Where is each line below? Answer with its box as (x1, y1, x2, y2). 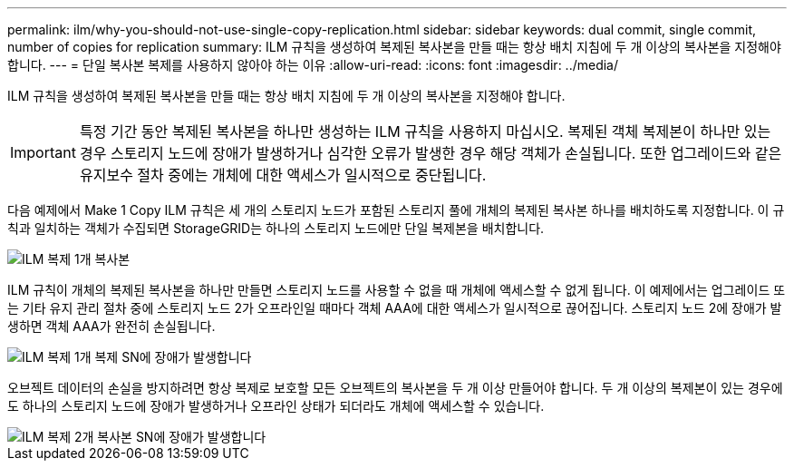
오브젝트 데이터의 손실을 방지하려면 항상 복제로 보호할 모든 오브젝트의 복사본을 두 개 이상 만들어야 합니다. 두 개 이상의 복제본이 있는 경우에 (7, 380, 783, 395)
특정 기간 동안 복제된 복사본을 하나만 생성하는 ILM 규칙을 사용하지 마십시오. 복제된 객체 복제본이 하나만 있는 (79, 122, 771, 141)
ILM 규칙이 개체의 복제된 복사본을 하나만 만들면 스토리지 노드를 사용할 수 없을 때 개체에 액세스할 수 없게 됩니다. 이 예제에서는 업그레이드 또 (7, 282, 786, 297)
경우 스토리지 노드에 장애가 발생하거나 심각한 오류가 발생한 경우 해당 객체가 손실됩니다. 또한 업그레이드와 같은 (79, 144, 782, 162)
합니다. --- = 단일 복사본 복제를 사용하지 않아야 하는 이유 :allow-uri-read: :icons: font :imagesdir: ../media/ (7, 57, 619, 73)
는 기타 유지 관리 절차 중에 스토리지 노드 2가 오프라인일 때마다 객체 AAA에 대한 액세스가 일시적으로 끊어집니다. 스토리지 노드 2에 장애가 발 (7, 300, 782, 316)
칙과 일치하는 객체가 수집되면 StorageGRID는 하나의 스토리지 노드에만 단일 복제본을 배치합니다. (7, 220, 545, 236)
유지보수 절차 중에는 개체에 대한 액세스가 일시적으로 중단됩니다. (79, 166, 487, 184)
